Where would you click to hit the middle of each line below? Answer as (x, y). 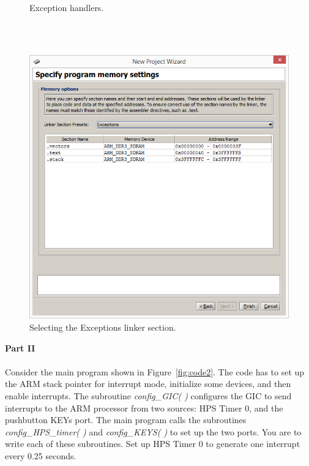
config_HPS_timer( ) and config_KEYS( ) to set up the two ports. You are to (153, 431)
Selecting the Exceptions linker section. (103, 327)
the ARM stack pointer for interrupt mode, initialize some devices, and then (148, 384)
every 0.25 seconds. (41, 455)
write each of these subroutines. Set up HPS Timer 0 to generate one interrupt (153, 444)
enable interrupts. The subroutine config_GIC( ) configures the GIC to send (148, 396)
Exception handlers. (67, 7)
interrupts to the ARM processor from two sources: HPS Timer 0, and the (144, 408)
